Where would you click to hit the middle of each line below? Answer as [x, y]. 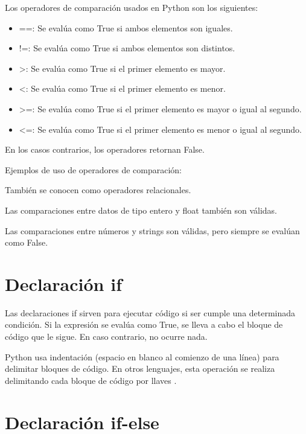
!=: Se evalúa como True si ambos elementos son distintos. [127, 48]
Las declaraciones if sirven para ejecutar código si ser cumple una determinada [150, 312]
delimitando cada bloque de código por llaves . [91, 380]
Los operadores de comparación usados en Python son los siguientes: [132, 7]
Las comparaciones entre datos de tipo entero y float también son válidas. [141, 210]
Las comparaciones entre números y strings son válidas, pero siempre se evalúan [152, 230]
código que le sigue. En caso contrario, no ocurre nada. [106, 337]
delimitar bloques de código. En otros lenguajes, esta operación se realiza [140, 369]
